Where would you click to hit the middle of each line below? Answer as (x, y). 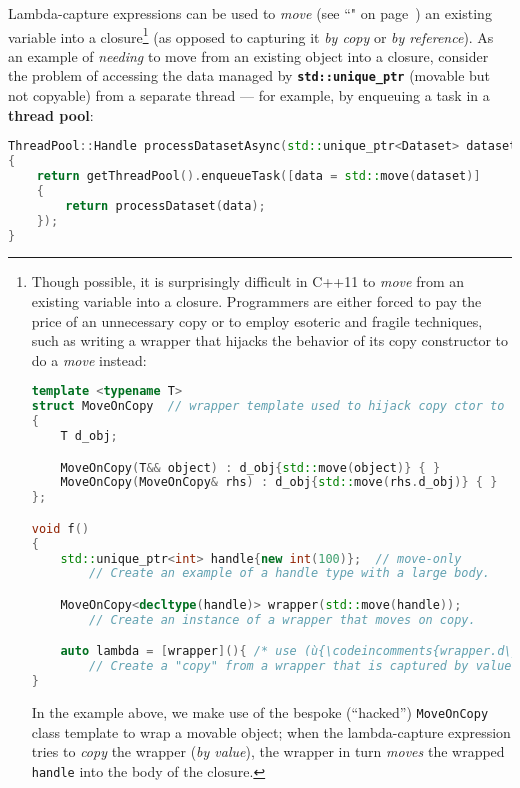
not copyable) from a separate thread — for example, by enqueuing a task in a (249, 95)
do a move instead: (89, 359)
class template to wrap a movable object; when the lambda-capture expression (271, 731)
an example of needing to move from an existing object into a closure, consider (248, 55)
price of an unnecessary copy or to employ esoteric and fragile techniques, (257, 320)
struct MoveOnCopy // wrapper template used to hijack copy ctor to (268, 406)
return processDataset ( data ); (165, 205)
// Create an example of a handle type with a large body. (289, 573)
